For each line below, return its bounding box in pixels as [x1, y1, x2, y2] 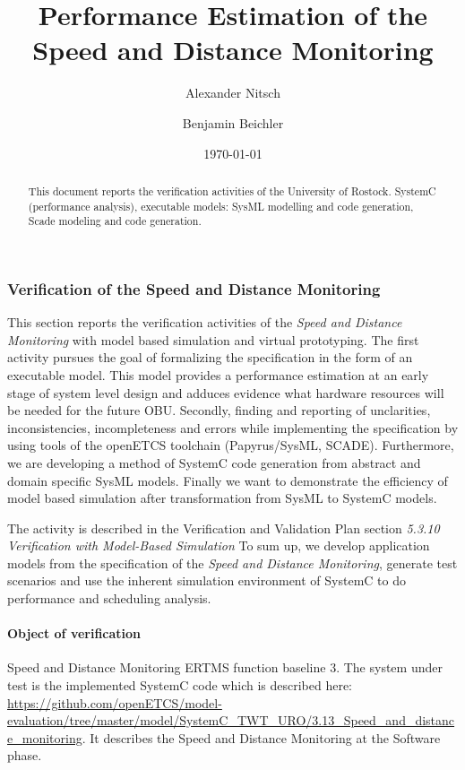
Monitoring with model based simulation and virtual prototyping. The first [7, 330, 419, 349]
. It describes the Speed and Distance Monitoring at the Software [82, 728, 441, 747]
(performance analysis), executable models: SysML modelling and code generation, [28, 198, 414, 213]
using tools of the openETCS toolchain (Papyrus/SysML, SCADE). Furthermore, [7, 436, 454, 454]
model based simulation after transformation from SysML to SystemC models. [7, 489, 437, 507]
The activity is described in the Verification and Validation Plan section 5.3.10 [7, 518, 440, 537]
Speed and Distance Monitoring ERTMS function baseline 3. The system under [7, 658, 443, 677]
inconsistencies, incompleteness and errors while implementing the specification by [7, 418, 459, 437]
